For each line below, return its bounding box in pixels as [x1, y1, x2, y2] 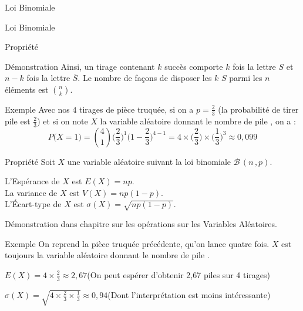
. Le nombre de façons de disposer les [78, 72, 212, 84]
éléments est [5, 83, 49, 95]
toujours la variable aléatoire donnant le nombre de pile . [5, 249, 210, 261]
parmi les [229, 72, 262, 84]
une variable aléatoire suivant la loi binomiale [67, 155, 231, 167]
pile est [5, 114, 31, 127]
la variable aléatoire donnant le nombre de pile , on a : [100, 114, 296, 127]
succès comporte [164, 60, 223, 72]
